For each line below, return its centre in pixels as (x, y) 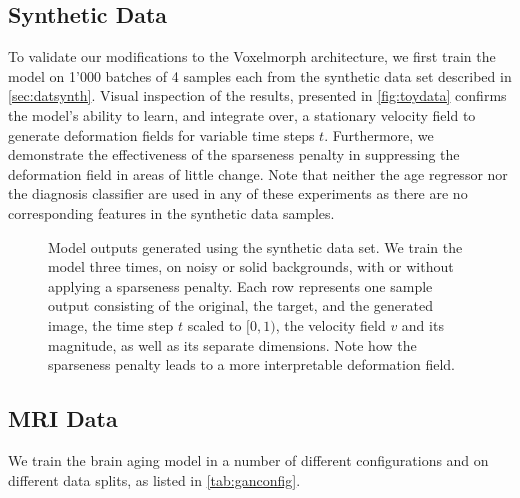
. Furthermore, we (379, 134)
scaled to (214, 324)
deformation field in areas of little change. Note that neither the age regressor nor (258, 173)
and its (422, 324)
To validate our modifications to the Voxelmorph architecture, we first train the (252, 56)
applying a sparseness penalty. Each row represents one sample (240, 285)
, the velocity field (330, 324)
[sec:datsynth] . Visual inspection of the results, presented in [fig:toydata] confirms (257, 95)
